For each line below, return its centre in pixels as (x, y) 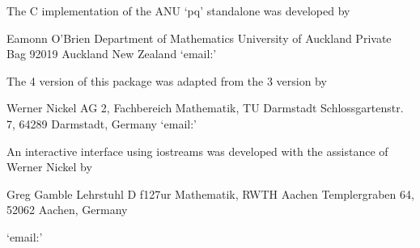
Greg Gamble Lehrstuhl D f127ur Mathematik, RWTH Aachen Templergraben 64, (210, 193)
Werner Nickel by (49, 167)
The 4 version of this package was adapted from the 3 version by (167, 80)
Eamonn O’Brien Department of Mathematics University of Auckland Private (199, 38)
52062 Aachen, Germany (67, 210)
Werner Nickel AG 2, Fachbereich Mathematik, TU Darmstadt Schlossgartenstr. (205, 108)
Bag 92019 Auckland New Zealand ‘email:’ (112, 54)
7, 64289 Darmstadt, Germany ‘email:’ (102, 123)
